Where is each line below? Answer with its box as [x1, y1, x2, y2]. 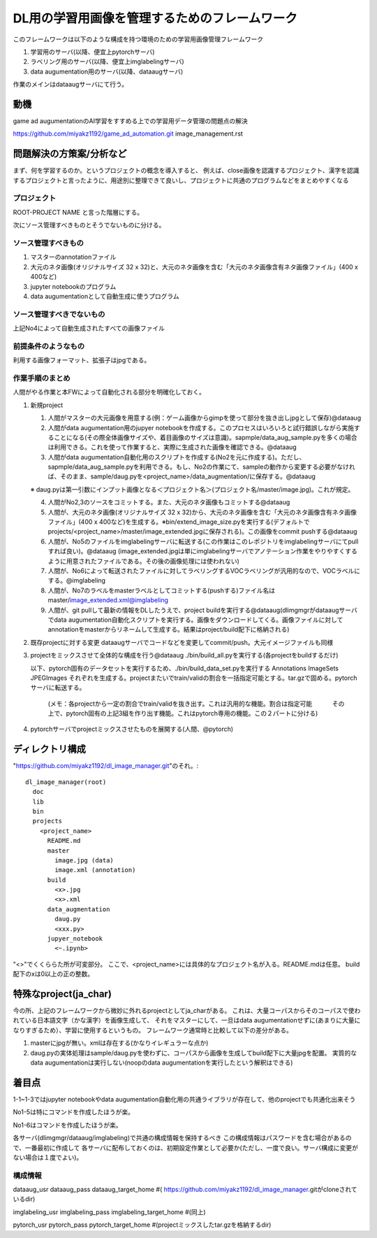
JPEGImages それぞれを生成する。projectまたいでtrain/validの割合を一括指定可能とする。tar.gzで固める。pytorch [30, 674, 357, 682]
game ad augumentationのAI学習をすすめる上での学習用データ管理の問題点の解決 [13, 117, 248, 125]
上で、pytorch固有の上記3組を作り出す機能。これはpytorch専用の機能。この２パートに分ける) [47, 709, 318, 718]
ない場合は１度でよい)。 [13, 1153, 83, 1161]
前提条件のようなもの [13, 341, 85, 351]
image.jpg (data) [54, 856, 114, 864]
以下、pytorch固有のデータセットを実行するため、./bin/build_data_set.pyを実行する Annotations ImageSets [30, 664, 339, 672]
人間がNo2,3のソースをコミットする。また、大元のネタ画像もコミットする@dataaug [47, 498, 290, 506]
